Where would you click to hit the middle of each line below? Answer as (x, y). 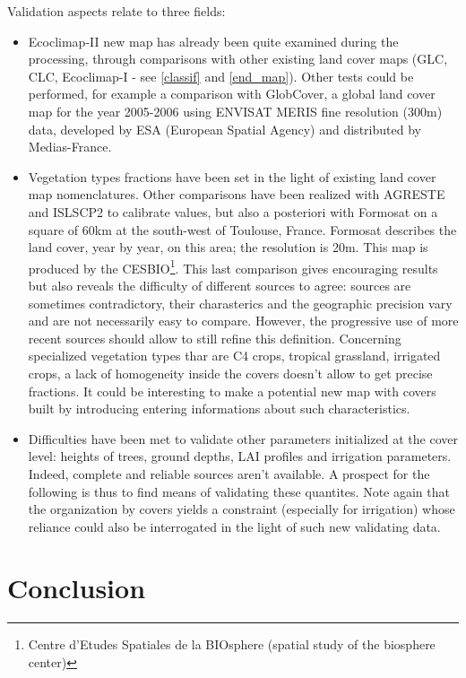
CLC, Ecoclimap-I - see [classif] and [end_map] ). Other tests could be (221, 76)
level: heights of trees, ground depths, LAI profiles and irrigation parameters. (240, 456)
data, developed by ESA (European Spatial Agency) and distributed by (224, 129)
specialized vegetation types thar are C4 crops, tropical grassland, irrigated (234, 356)
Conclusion (77, 588)
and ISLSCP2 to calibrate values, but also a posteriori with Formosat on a (233, 211)
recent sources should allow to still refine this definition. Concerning (215, 338)
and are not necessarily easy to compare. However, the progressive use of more (243, 321)
